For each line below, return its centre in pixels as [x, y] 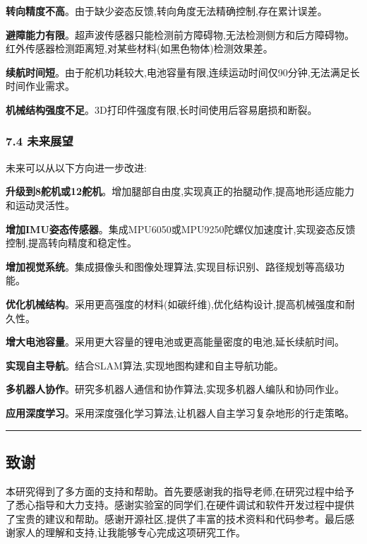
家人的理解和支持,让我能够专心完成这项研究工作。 [130, 532]
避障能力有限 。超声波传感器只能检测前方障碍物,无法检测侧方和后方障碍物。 [180, 34]
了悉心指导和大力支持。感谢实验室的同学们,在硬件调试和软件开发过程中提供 [180, 505]
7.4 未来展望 [40, 141]
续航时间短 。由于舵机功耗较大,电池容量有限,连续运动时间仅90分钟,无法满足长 [183, 72]
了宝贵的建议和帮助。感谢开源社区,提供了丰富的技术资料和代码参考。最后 [175, 518]
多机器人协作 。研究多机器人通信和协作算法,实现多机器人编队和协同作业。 [175, 389]
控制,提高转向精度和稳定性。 [71, 243]
